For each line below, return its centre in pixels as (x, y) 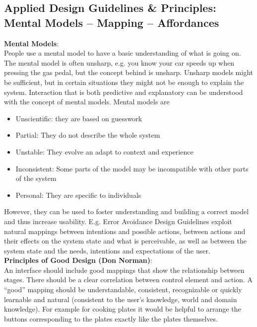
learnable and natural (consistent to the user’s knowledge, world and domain (121, 299)
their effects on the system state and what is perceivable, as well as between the (125, 241)
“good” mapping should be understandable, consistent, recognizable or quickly (123, 289)
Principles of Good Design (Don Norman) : (78, 260)
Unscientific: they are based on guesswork (79, 118)
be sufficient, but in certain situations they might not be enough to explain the (124, 82)
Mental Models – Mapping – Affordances (112, 22)
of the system (36, 178)
